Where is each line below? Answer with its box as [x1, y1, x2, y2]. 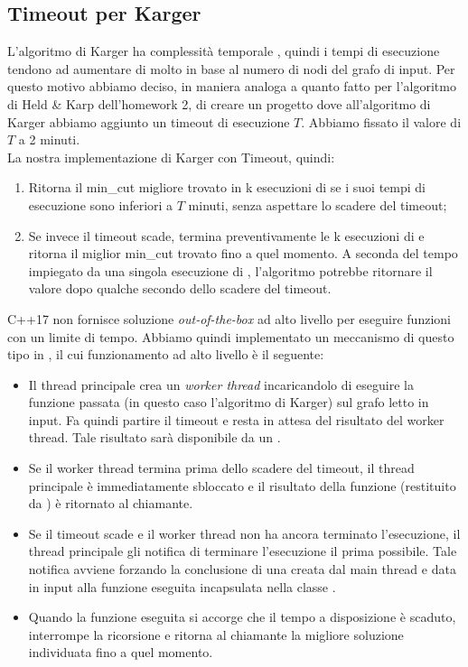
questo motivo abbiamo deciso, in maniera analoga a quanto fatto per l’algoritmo [7, 77, 456, 96]
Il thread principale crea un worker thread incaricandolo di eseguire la [28, 375, 414, 394]
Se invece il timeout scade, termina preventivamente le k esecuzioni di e [28, 226, 425, 245]
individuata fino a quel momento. [28, 643, 213, 662]
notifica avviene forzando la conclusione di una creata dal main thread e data [28, 560, 456, 579]
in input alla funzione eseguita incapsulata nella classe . [28, 577, 336, 596]
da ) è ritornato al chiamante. [28, 494, 193, 513]
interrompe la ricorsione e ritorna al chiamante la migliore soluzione [28, 625, 404, 644]
